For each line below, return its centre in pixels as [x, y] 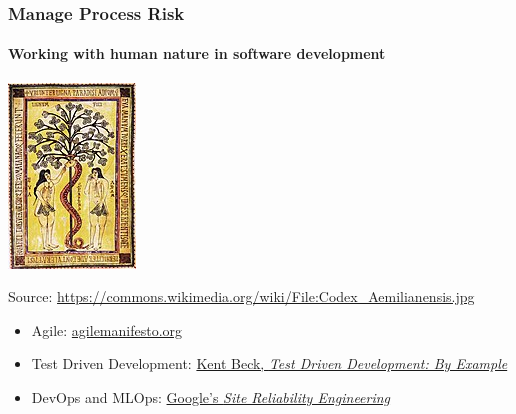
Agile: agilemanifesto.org [107, 329]
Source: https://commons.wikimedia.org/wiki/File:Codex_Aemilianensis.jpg [241, 296]
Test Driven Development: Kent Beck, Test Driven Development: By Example [269, 363]
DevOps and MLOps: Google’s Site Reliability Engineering [211, 397]
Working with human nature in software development [197, 53]
